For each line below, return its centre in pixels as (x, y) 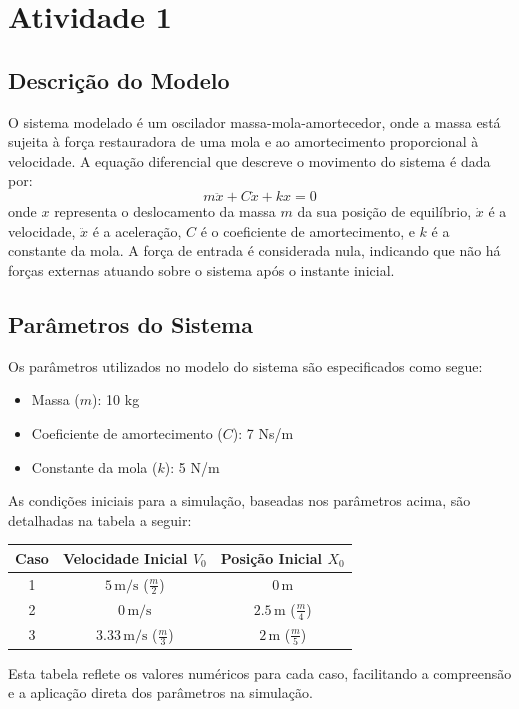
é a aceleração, (137, 230)
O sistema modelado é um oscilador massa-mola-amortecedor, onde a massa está (254, 121)
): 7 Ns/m (263, 432)
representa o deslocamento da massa (165, 211)
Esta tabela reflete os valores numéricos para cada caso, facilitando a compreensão (260, 672)
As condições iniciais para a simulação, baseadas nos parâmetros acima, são (239, 500)
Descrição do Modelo (119, 79)
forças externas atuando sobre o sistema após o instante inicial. (201, 269)
